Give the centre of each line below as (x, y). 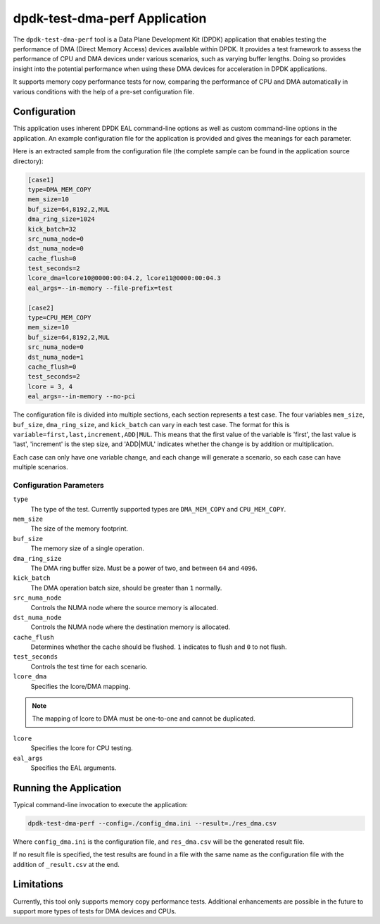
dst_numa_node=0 (56, 249)
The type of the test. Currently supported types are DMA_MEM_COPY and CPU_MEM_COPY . (158, 509)
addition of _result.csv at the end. (66, 864)
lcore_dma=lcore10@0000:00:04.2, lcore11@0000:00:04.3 (124, 278)
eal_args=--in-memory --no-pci (82, 397)
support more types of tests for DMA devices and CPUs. (95, 911)
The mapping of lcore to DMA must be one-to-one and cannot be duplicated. (144, 719)
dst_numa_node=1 (56, 357)
